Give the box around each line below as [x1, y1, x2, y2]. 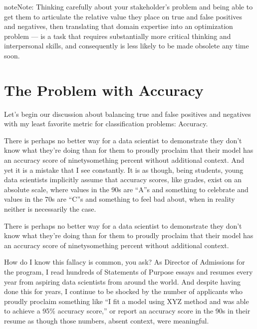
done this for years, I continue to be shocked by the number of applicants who [4, 286, 243, 297]
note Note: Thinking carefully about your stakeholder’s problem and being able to [4, 1, 253, 11]
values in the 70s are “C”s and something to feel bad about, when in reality [4, 194, 235, 204]
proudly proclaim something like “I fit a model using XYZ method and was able [4, 296, 249, 306]
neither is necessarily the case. [4, 204, 96, 214]
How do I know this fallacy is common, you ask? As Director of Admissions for [4, 257, 245, 267]
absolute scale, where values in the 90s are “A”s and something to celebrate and [4, 184, 249, 194]
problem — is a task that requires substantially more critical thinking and [4, 30, 231, 41]
